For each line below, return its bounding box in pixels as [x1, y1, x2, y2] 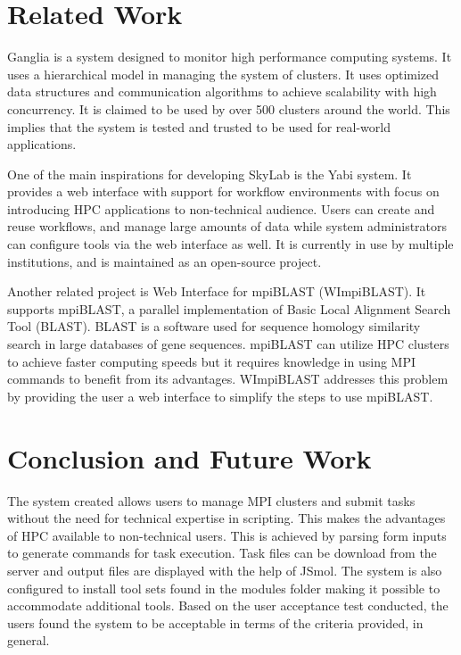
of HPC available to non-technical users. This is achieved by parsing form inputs [7, 526, 447, 544]
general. [7, 631, 50, 650]
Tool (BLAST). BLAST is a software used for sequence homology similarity [7, 317, 421, 336]
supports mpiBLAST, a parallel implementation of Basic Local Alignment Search [7, 299, 451, 318]
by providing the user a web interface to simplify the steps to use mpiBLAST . [7, 386, 433, 405]
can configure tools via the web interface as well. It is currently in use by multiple [7, 235, 454, 253]
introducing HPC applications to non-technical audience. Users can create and [7, 199, 435, 218]
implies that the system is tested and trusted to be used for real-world [7, 117, 391, 136]
